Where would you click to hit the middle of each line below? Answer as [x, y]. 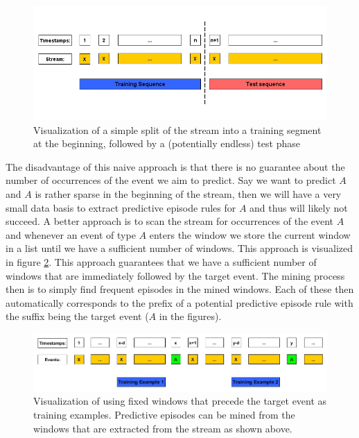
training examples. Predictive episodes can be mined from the [164, 415]
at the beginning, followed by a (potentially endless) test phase [167, 143]
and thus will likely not [299, 207]
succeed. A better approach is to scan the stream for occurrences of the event [170, 221]
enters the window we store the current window [250, 234]
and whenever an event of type [71, 234]
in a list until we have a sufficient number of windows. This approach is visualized [179, 248]
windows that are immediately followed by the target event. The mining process [175, 275]
